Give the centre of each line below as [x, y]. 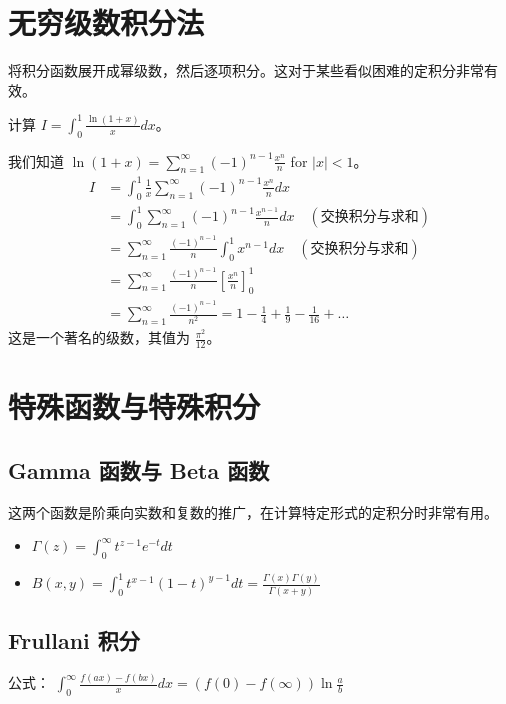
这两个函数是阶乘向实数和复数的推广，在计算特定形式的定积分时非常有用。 [253, 511]
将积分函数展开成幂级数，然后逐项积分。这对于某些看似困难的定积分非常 [246, 70]
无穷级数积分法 [106, 22]
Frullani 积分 [74, 640]
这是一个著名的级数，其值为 [99, 337]
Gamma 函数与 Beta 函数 [139, 469]
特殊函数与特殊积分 [134, 406]
